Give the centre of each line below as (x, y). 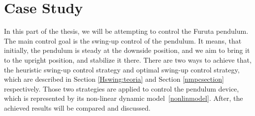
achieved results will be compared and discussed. (77, 107)
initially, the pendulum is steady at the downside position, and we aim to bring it (127, 50)
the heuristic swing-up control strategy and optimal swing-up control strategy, (122, 69)
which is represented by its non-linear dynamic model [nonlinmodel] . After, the (124, 98)
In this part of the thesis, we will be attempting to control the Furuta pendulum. (126, 31)
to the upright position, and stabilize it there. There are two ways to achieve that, (128, 59)
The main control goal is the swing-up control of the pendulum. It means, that (123, 40)
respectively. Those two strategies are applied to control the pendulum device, (122, 88)
